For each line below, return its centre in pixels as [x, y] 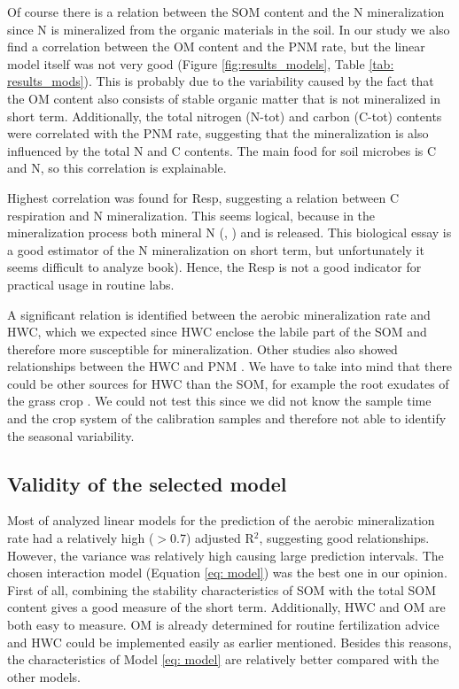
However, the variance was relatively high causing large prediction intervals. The [226, 555]
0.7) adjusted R [212, 538]
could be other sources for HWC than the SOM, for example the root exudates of [228, 383]
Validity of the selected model [147, 483]
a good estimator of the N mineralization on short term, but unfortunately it [216, 249]
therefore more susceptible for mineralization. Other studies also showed [202, 348]
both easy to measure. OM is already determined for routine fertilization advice [223, 625]
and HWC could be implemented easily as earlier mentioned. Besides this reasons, [229, 642]
